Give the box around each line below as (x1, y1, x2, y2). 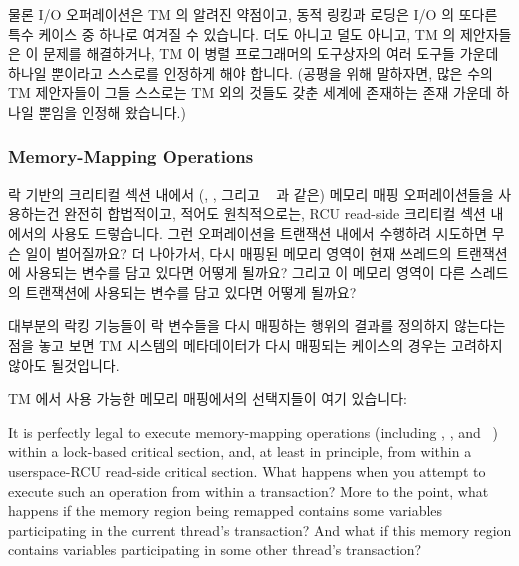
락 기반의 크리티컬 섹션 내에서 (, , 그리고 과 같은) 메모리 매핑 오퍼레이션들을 (8, 183, 494, 204)
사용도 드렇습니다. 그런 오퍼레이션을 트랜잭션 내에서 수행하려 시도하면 (51, 222, 488, 243)
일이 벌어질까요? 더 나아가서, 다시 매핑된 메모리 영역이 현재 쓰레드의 (25, 242, 452, 263)
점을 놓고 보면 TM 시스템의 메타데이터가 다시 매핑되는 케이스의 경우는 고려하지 (8, 334, 503, 355)
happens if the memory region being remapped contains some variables (8, 500, 443, 521)
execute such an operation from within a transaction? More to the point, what (8, 480, 489, 501)
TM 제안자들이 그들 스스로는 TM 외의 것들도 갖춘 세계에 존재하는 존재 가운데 (8, 82, 492, 103)
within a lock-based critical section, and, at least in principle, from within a (8, 441, 472, 462)
